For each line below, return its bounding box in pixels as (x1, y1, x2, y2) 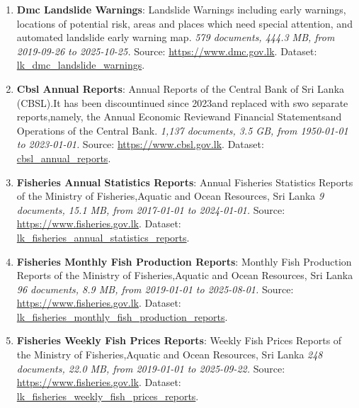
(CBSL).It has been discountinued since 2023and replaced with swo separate (16, 95, 348, 110)
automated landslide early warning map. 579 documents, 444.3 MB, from (16, 30, 335, 45)
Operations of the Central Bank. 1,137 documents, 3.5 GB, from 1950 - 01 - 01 (16, 123, 348, 137)
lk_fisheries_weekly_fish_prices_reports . (16, 388, 199, 403)
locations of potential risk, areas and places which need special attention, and (16, 16, 353, 30)
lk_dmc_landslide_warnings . (16, 57, 145, 72)
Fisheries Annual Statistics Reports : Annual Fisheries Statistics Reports (16, 174, 353, 189)
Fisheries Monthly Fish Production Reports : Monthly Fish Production (16, 254, 352, 268)
